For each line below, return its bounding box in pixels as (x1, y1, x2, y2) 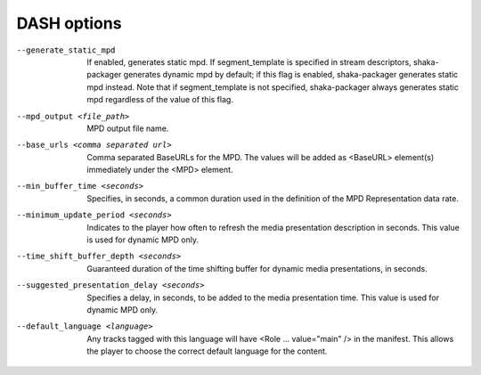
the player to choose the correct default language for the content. (86, 346, 328, 356)
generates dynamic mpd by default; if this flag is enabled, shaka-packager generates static (123, 69, 459, 80)
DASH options (16, 13, 122, 33)
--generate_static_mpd (16, 45, 116, 55)
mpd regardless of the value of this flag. (86, 94, 233, 105)
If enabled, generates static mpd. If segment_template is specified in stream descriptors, (86, 56, 412, 67)
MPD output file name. (86, 123, 169, 134)
